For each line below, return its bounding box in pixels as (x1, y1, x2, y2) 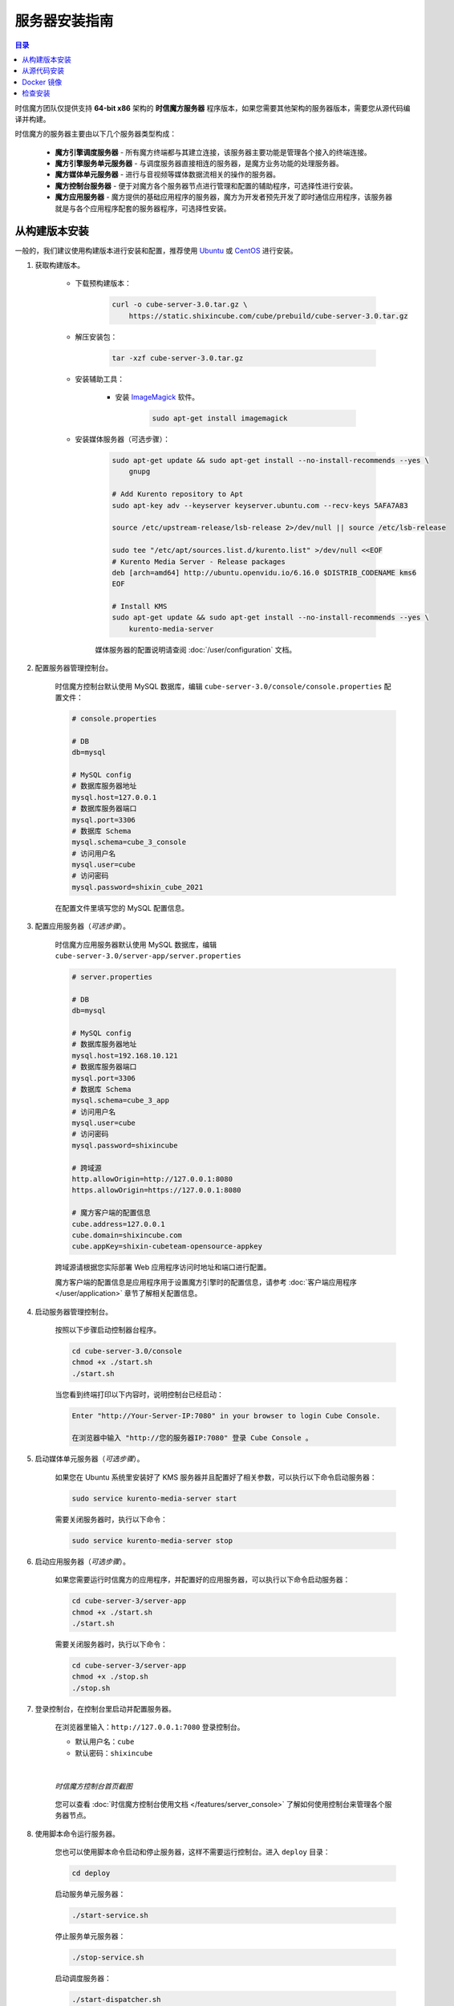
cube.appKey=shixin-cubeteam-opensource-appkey (71, 1242, 262, 1251)
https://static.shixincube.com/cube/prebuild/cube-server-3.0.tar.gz (128, 311, 408, 320)
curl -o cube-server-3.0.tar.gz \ (111, 300, 248, 309)
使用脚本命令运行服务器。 (34, 1829, 120, 1838)
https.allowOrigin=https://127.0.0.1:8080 (71, 1186, 241, 1195)
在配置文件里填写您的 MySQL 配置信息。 (55, 903, 189, 912)
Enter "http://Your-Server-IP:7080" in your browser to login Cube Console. (71, 1411, 381, 1420)
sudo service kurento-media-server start (71, 1493, 237, 1503)
